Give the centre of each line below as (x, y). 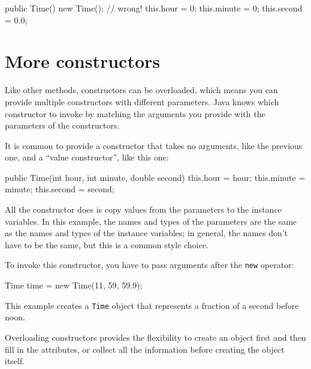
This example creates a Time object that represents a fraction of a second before (152, 305)
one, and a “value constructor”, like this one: (87, 157)
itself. (15, 361)
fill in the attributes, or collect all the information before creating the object (145, 349)
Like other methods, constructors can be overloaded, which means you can (141, 90)
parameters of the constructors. (62, 125)
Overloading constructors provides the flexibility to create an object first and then (155, 337)
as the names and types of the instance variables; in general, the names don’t (147, 233)
